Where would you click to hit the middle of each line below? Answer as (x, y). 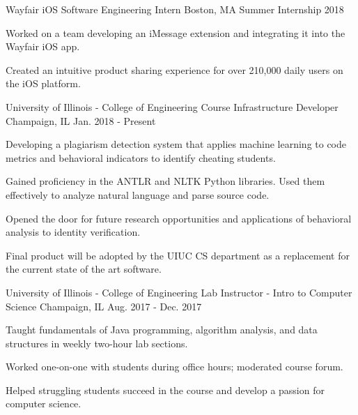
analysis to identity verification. (73, 232)
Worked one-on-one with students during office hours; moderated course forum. (174, 367)
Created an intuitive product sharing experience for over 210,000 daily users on (174, 69)
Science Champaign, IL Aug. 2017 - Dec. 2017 (104, 306)
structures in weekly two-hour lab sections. (97, 343)
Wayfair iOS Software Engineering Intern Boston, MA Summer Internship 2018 (175, 9)
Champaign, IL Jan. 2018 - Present (81, 120)
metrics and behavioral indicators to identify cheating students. (141, 157)
